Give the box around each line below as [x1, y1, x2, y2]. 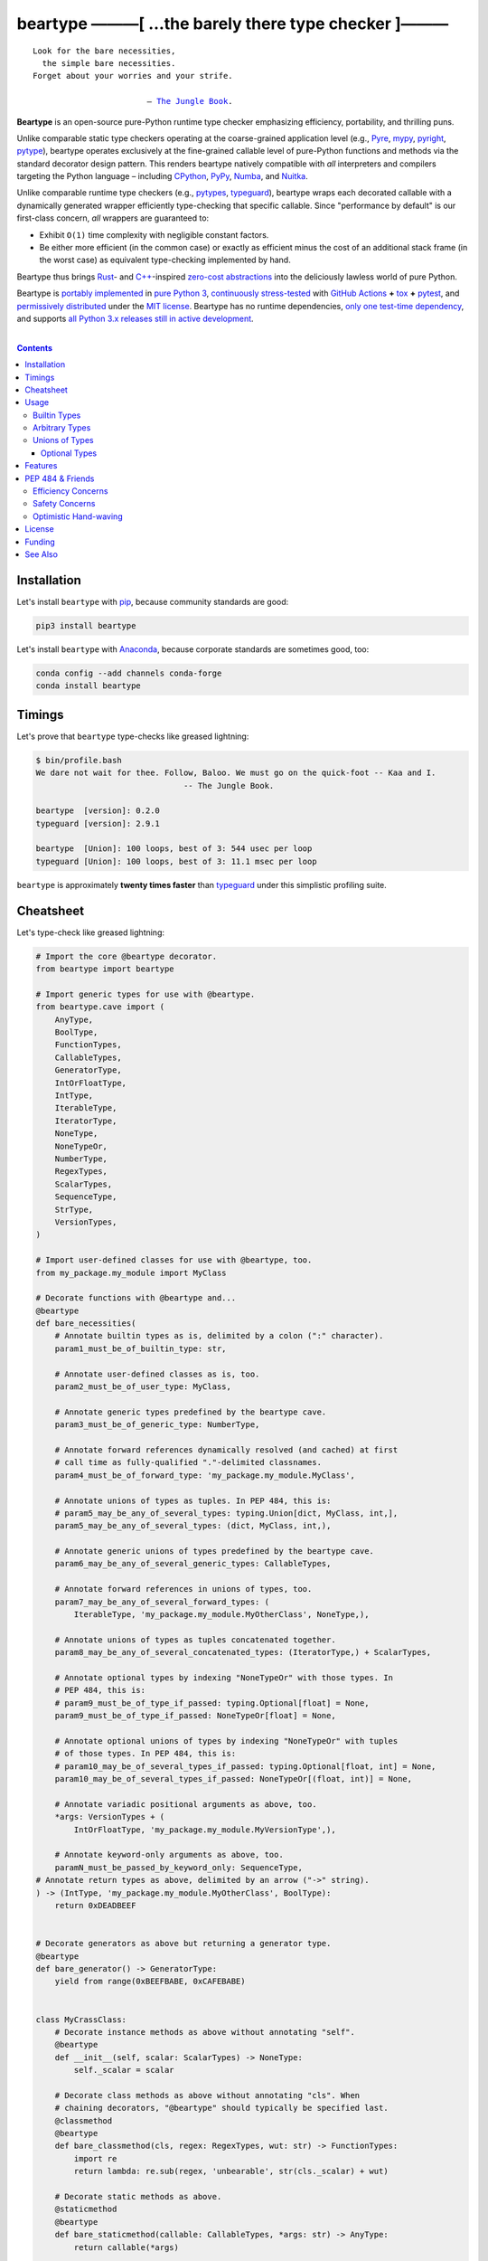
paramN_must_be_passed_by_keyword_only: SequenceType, [54, 1862, 303, 1872]
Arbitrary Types [33, 422, 91, 433]
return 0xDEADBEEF [54, 1900, 136, 1911]
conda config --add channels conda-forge [35, 667, 222, 678]
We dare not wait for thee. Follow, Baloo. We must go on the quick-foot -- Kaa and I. [35, 768, 436, 778]
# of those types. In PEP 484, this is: [54, 1748, 237, 1759]
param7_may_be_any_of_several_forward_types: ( [54, 1596, 270, 1607]
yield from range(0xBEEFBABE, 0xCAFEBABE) [54, 1976, 246, 1987]
